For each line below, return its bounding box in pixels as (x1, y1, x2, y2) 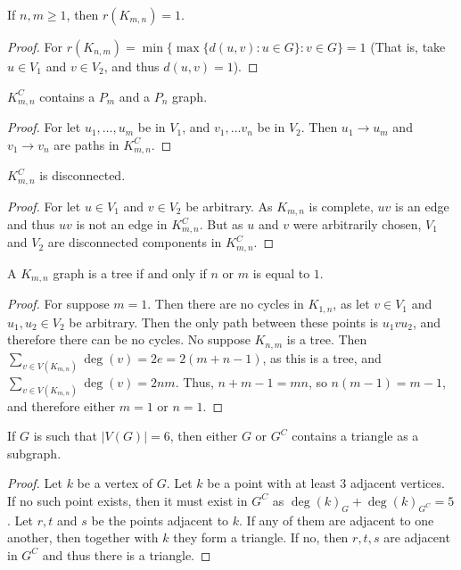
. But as (199, 215, 243, 233)
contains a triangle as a (292, 426, 419, 445)
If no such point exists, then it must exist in (7, 491, 248, 509)
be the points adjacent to (91, 510, 229, 529)
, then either (169, 426, 238, 445)
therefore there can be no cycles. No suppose (7, 330, 251, 349)
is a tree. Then (286, 330, 367, 349)
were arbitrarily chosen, (292, 215, 422, 233)
